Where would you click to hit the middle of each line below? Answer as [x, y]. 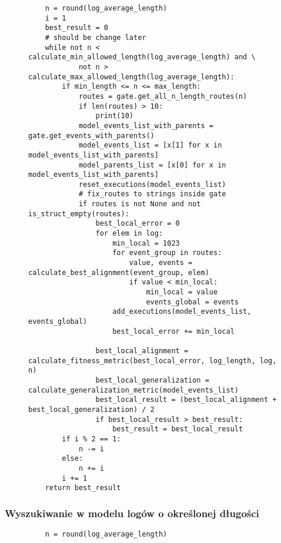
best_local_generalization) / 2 [91, 409]
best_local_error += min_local [173, 331]
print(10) [114, 116]
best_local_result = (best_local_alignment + [186, 400]
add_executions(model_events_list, [182, 312]
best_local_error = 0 [138, 224]
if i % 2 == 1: [91, 439]
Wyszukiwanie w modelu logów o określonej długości [132, 513]
